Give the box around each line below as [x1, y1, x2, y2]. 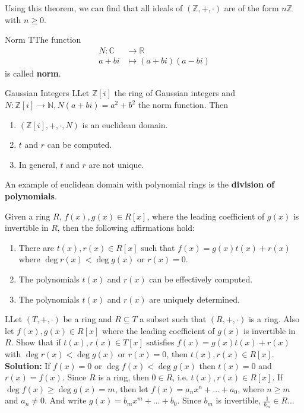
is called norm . [5, 66, 61, 79]
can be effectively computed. [149, 272, 253, 285]
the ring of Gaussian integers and [114, 87, 235, 99]
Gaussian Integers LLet [5, 87, 90, 99]
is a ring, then [98, 371, 149, 383]
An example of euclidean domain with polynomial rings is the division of [5, 178, 275, 190]
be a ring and [63, 313, 112, 325]
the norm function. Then [138, 99, 229, 111]
